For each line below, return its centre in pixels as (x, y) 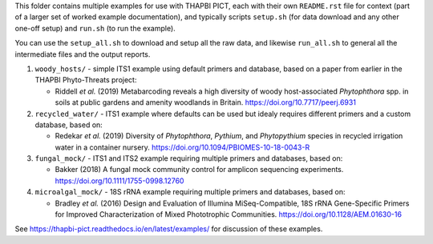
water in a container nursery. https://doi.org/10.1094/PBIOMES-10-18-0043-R (182, 147)
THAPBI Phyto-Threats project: (86, 80)
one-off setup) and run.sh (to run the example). (95, 28)
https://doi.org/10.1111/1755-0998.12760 (119, 181)
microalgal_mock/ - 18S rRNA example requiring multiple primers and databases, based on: (190, 192)
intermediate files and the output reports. (83, 54)
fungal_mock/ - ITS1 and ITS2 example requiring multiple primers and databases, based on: (189, 158)
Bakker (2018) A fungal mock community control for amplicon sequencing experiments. (199, 170)
